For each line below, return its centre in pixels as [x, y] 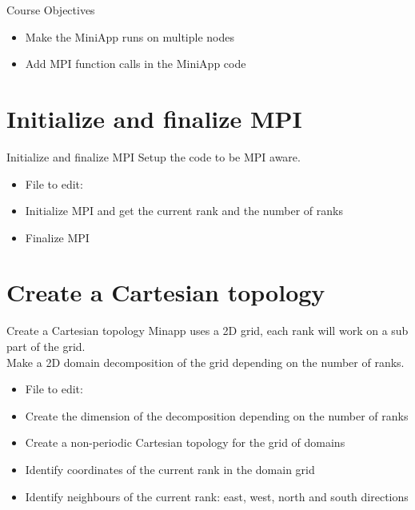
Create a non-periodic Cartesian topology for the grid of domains [185, 442]
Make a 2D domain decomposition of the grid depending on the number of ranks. [206, 362]
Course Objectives [51, 10]
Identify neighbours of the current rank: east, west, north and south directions [217, 496]
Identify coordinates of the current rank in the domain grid [170, 469]
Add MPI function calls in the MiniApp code [136, 64]
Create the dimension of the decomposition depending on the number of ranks [217, 415]
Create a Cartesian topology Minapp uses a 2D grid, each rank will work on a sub [207, 331]
